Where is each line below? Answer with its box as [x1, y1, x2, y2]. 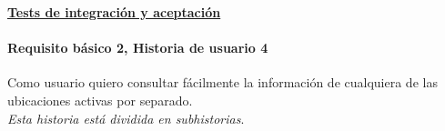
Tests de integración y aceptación [7, 3, 221, 21]
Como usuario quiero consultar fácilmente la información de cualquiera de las [7, 73, 438, 92]
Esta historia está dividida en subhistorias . [7, 108, 245, 127]
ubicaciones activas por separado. [7, 90, 193, 109]
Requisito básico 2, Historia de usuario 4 [7, 38, 268, 57]
